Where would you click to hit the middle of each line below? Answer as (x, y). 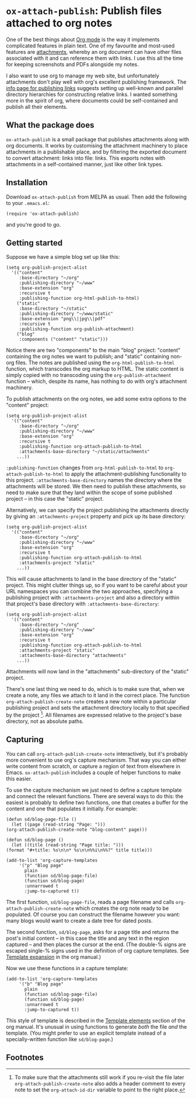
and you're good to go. (34, 224)
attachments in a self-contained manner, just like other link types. (85, 164)
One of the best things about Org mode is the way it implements (83, 39)
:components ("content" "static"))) (64, 340)
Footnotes (25, 1058)
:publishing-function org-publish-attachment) (76, 329)
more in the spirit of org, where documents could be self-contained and (92, 100)
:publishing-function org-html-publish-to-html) (79, 299)
